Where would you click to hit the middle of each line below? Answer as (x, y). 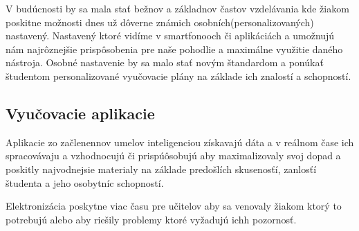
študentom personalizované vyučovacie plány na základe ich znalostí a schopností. (178, 76)
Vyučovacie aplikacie (80, 113)
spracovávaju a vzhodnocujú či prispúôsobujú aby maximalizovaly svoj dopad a (173, 155)
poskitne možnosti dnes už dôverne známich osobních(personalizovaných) (160, 22)
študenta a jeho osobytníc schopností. (85, 182)
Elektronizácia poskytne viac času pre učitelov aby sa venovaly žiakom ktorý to (174, 206)
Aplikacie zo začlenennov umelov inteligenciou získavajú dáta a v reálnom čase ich (180, 142)
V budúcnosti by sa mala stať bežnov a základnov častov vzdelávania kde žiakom (177, 8)
